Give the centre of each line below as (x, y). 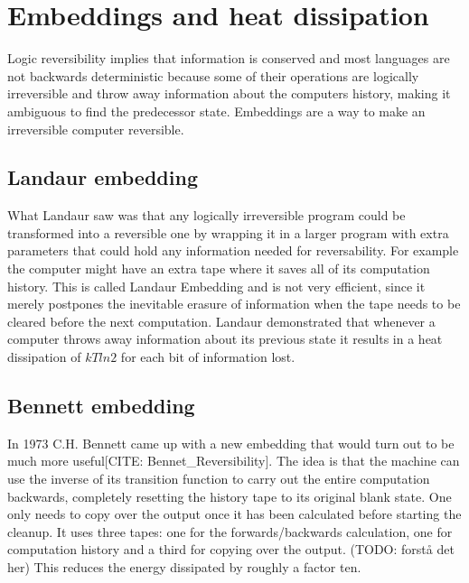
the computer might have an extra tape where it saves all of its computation (219, 268)
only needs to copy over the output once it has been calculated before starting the (234, 514)
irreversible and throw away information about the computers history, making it (229, 93)
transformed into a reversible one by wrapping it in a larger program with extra (228, 232)
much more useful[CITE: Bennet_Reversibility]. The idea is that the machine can (234, 461)
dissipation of (44, 357)
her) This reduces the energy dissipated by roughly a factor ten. (184, 567)
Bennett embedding (101, 406)
